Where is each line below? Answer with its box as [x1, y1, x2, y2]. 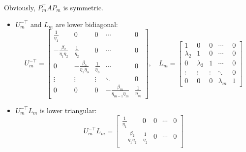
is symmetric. [63, 2, 103, 12]
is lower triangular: [39, 105, 97, 115]
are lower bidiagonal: [55, 19, 118, 29]
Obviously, [4, 2, 35, 12]
